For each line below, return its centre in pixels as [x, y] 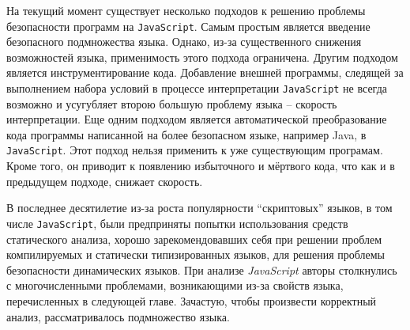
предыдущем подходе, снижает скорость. [105, 181]
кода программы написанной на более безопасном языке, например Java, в [186, 134]
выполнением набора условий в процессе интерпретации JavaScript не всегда [197, 88]
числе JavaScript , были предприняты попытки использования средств [177, 223]
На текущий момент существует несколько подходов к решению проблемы [186, 10]
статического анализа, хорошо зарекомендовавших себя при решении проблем [194, 239]
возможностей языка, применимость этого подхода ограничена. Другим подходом [202, 57]
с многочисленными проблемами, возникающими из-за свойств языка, [175, 285]
